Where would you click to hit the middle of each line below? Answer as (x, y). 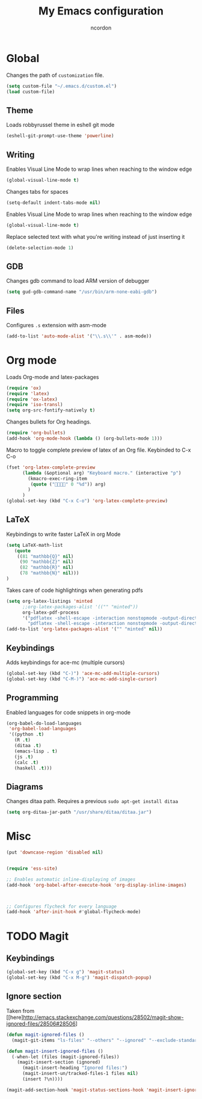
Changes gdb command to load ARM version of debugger (78, 281)
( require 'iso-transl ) (35, 405)
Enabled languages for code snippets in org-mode (69, 712)
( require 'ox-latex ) (32, 399)
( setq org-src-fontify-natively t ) (51, 410)
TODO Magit (38, 936)
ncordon (101, 28)
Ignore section (34, 996)
